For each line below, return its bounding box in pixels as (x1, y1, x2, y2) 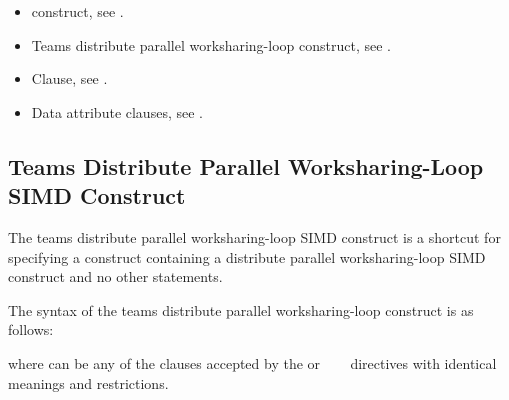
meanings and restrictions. (8, 372, 169, 393)
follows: (8, 319, 54, 340)
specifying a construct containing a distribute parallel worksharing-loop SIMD (8, 246, 486, 267)
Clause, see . (31, 68, 108, 89)
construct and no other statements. (8, 266, 223, 287)
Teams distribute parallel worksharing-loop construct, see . (31, 34, 391, 55)
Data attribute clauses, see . (31, 101, 203, 122)
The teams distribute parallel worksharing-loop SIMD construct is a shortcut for (8, 226, 501, 247)
